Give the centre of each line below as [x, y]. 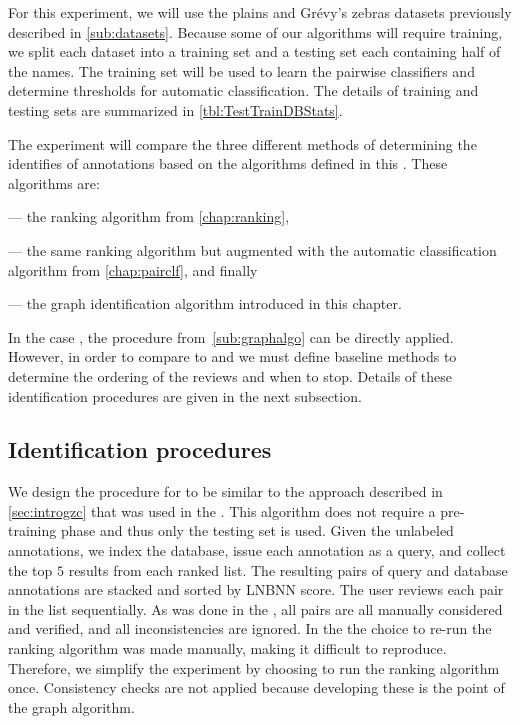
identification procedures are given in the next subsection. [185, 395]
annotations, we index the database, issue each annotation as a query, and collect [257, 550]
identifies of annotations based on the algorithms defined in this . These [228, 163]
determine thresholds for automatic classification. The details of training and [243, 90]
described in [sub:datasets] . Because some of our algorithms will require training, [255, 31]
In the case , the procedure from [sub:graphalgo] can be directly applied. [231, 336]
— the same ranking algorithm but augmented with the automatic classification [252, 249]
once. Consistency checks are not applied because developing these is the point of [256, 687]
